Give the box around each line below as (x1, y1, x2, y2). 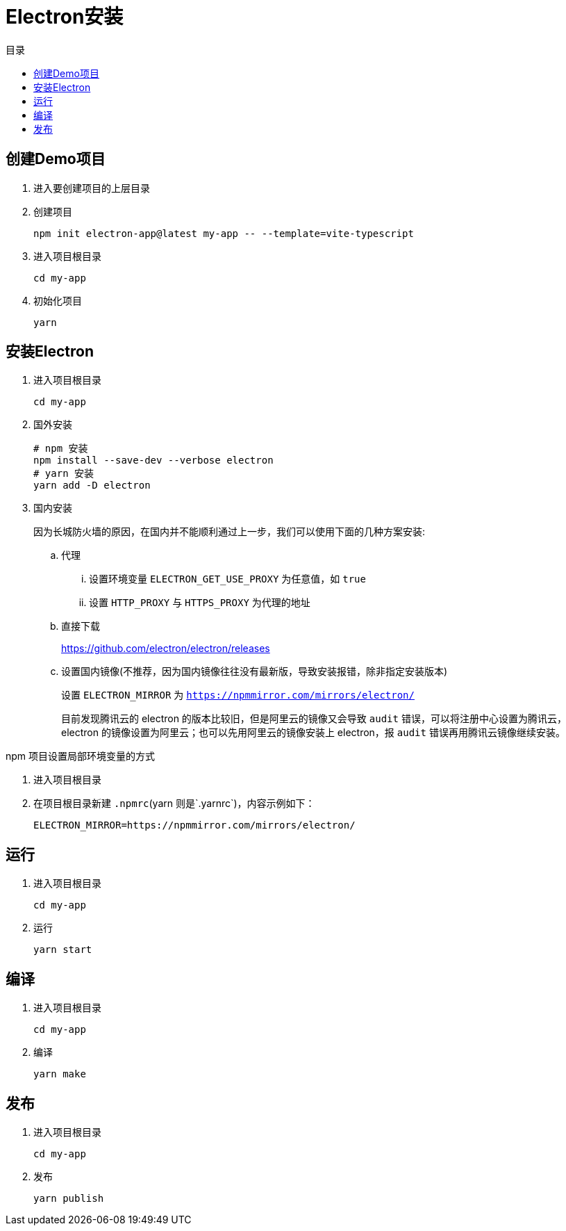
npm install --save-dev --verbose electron (33, 455, 274, 466)
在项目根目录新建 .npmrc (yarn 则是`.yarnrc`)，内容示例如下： (33, 797, 315, 810)
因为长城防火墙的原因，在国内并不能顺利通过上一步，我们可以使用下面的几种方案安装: (33, 525, 426, 538)
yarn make (33, 1068, 86, 1080)
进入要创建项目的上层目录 (33, 181, 150, 194)
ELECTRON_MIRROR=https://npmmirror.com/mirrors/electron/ (33, 820, 356, 831)
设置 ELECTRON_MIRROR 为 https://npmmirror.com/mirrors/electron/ (61, 689, 415, 701)
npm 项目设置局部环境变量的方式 (6, 750, 156, 763)
